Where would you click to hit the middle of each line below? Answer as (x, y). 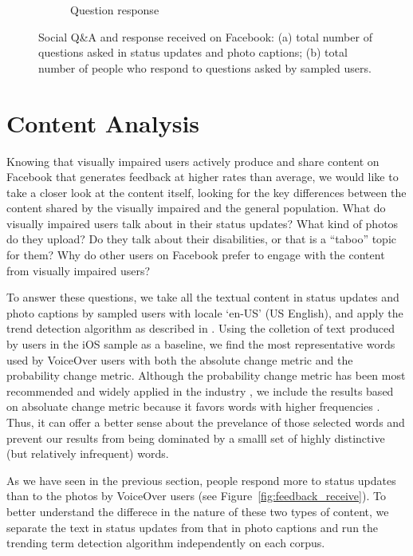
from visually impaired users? (79, 270)
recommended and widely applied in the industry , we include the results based (200, 390)
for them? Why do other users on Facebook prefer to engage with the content (196, 255)
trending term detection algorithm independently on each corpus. (166, 543)
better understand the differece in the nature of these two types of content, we (198, 511)
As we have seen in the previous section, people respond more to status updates (201, 480)
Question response (115, 10)
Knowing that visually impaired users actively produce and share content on (193, 161)
